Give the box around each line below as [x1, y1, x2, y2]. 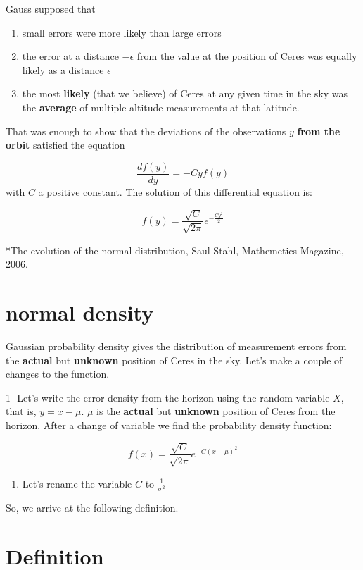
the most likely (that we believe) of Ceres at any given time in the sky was [22, 86, 348, 101]
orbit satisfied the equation [6, 137, 125, 152]
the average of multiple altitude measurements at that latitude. [22, 99, 300, 114]
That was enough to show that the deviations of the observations [6, 123, 286, 138]
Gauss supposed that [6, 1, 96, 16]
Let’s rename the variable [22, 476, 132, 490]
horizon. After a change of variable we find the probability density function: [6, 417, 332, 432]
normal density [6, 298, 154, 327]
